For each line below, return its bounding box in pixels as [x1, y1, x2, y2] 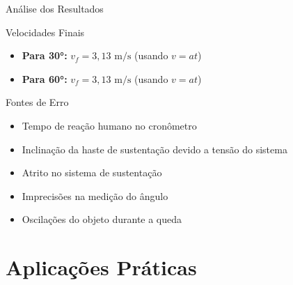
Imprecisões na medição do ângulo [22, 188, 168, 203]
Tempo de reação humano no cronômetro [22, 118, 197, 132]
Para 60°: [22, 71, 68, 86]
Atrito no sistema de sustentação [22, 165, 162, 180]
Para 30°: [22, 48, 68, 63]
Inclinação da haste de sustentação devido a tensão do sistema [22, 141, 287, 156]
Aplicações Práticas [6, 253, 197, 282]
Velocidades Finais [6, 24, 85, 39]
